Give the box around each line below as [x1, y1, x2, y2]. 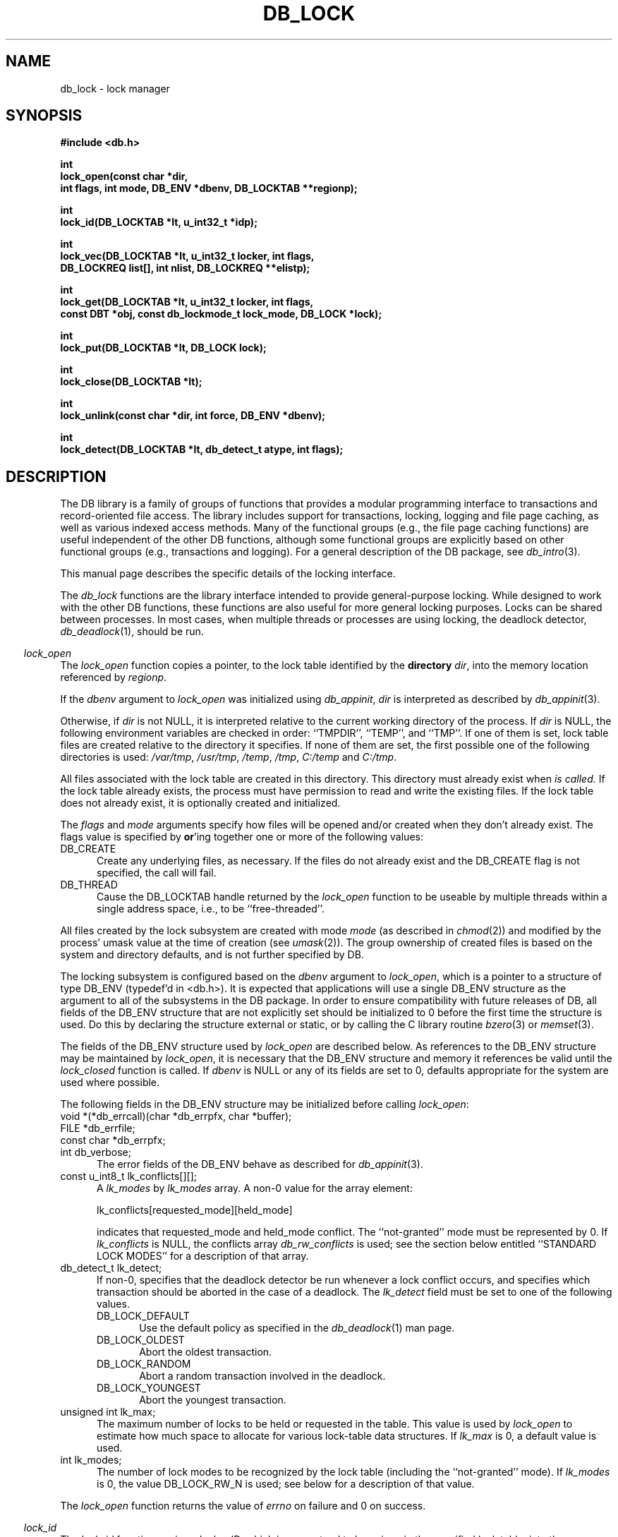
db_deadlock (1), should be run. [60, 625, 204, 638]
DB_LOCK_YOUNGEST [97, 1382, 201, 1394]
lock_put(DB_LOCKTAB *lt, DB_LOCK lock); [60, 342, 267, 354]
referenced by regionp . [60, 671, 167, 684]
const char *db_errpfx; [60, 1134, 166, 1147]
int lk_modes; [60, 1454, 122, 1466]
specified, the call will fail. [97, 867, 217, 879]
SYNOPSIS [6, 107, 83, 125]
